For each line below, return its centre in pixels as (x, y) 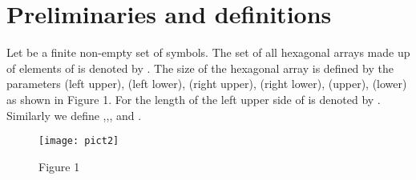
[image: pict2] (79, 141)
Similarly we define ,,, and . (74, 115)
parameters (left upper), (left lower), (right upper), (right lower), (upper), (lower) (207, 84)
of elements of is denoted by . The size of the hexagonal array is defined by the (200, 68)
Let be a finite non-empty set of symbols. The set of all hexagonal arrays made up (208, 52)
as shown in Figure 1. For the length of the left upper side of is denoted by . (194, 99)
